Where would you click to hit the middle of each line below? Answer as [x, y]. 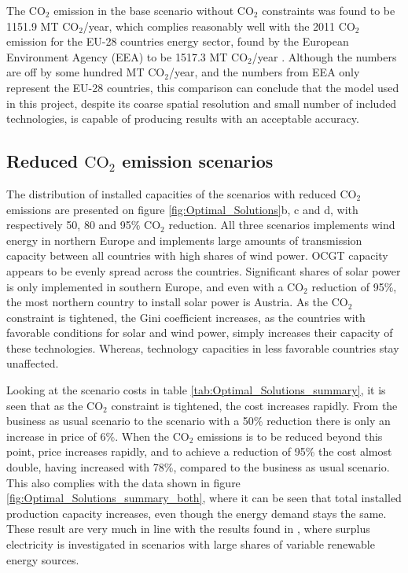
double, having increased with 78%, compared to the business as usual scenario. [198, 467]
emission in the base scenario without [144, 10]
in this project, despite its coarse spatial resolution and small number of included [202, 103]
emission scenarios [198, 161]
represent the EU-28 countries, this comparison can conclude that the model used [203, 87]
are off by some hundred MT [75, 72]
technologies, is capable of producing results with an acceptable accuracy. [183, 118]
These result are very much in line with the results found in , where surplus [188, 529]
